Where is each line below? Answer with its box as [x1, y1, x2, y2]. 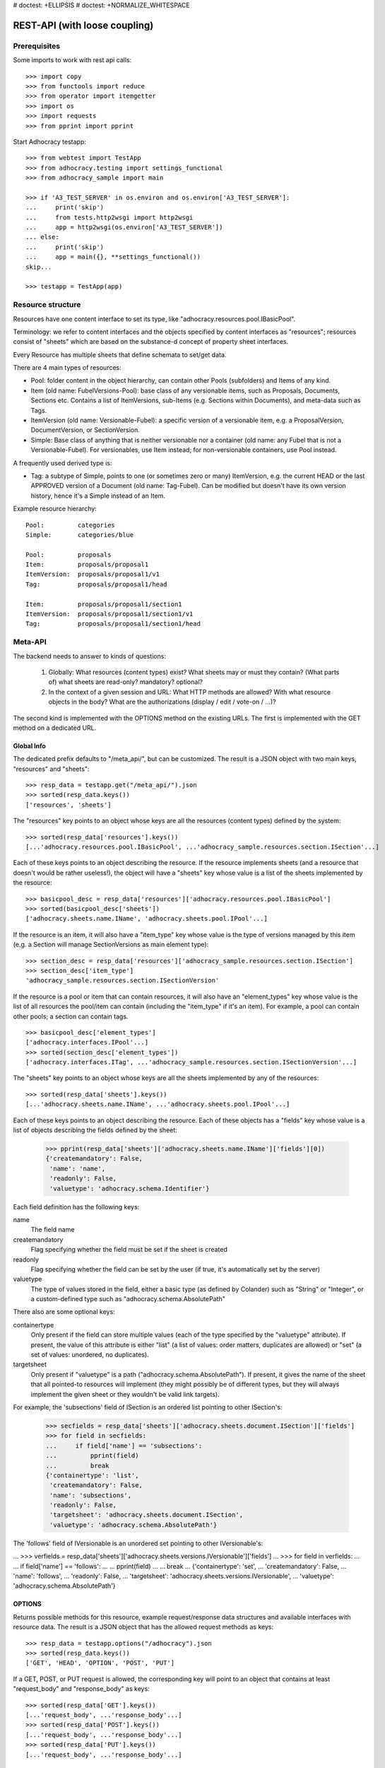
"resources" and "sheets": [13, 764, 90, 773]
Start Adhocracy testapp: [13, 137, 86, 146]
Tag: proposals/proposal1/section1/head [25, 620, 201, 628]
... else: [25, 233, 59, 241]
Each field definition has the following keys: [13, 1202, 140, 1211]
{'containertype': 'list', [45, 1471, 139, 1479]
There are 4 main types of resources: [13, 364, 122, 372]
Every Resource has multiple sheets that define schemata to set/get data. [13, 350, 227, 359]
